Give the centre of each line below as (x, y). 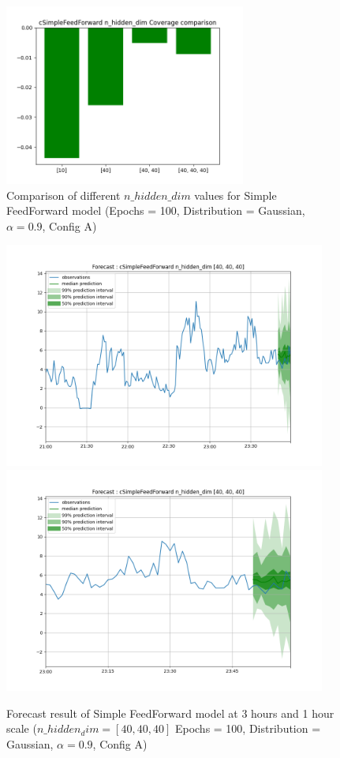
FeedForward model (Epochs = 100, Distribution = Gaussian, (156, 210)
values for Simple (235, 195)
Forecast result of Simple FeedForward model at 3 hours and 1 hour (170, 713)
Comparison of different (64, 195)
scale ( (22, 728)
